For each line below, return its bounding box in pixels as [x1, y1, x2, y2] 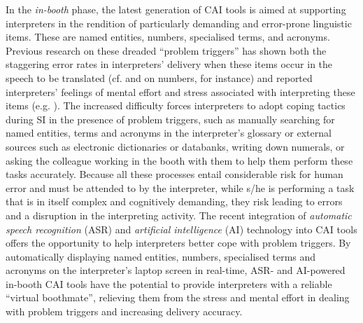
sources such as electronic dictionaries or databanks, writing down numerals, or [6, 139, 345, 153]
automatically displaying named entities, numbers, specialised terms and [6, 249, 316, 263]
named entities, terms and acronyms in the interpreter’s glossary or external [6, 125, 332, 140]
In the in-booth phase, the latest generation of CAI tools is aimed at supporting [6, 2, 346, 16]
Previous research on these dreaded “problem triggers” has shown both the [6, 43, 327, 57]
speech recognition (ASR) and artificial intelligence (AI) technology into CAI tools [6, 221, 357, 236]
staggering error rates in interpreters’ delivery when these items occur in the [6, 57, 333, 71]
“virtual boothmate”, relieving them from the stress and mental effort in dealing [6, 290, 350, 305]
